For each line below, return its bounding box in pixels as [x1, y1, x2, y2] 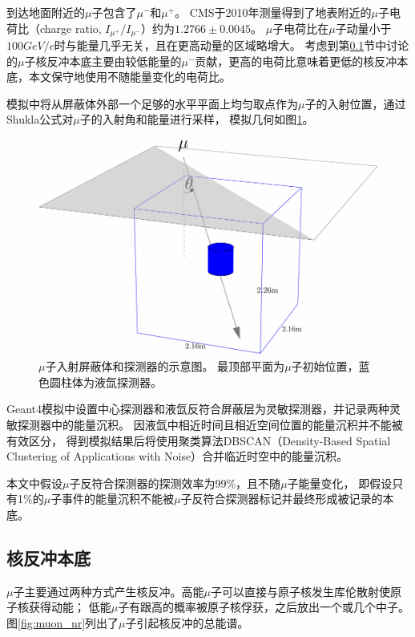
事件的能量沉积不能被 [62, 490, 175, 507]
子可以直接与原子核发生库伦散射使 [210, 582, 390, 599]
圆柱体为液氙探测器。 [49, 373, 162, 390]
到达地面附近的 [6, 4, 85, 20]
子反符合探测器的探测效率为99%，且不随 [69, 474, 281, 491]
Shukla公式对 [6, 111, 74, 128]
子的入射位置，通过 [304, 95, 406, 112]
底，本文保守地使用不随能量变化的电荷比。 [6, 68, 231, 85]
